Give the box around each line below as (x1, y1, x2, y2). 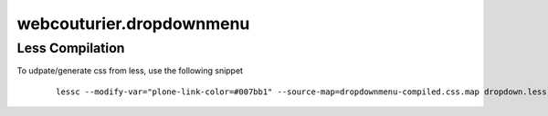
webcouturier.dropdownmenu (16, 14, 250, 34)
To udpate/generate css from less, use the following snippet (16, 65, 244, 76)
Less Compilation (16, 40, 125, 56)
